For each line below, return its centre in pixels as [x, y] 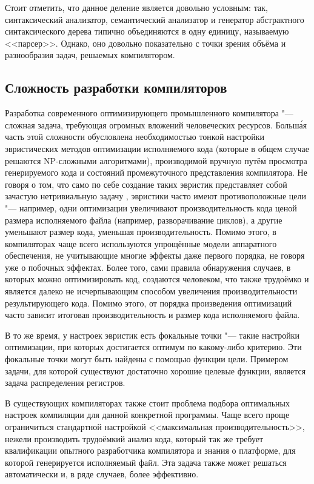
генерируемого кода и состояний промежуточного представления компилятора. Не [156, 172]
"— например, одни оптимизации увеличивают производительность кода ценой [151, 207]
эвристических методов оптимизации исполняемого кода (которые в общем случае [157, 148]
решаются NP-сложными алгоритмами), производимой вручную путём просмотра [156, 160]
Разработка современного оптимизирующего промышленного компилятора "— [149, 113]
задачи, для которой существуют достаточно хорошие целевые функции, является [155, 370]
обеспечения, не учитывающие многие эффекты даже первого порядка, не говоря [155, 255]
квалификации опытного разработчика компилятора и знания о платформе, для [150, 450]
